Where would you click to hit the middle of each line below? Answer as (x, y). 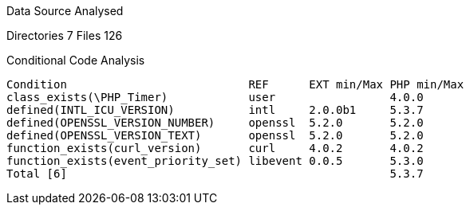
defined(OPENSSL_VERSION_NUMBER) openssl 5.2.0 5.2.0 (215, 123)
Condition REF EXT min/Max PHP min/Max (235, 84)
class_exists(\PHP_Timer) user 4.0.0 (215, 97)
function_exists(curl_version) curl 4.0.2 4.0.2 (215, 148)
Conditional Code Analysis (76, 60)
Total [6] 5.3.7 (215, 174)
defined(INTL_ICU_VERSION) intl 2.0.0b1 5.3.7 (215, 110)
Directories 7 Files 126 (65, 35)
